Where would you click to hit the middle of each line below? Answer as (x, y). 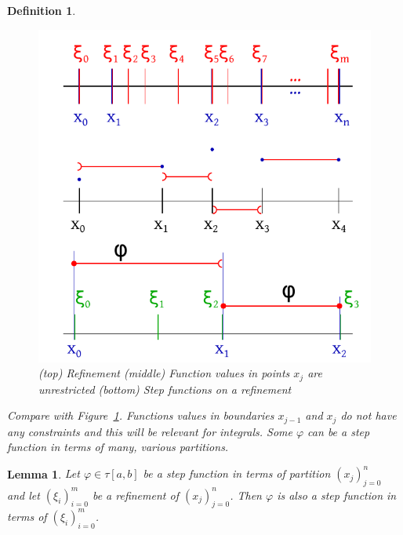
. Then (246, 495)
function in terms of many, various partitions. (118, 447)
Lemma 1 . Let (44, 473)
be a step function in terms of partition (237, 473)
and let (24, 495)
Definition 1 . (42, 10)
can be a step (339, 431)
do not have (369, 415)
